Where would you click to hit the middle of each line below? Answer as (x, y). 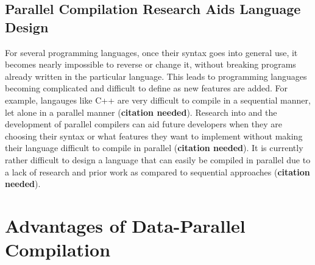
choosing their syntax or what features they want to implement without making (154, 136)
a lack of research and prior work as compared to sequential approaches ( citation (157, 171)
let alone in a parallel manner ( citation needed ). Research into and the (141, 112)
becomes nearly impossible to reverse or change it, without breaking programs (150, 64)
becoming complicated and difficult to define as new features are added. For (147, 88)
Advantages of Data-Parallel (125, 225)
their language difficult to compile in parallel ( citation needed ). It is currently (154, 148)
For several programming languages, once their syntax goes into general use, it (151, 52)
